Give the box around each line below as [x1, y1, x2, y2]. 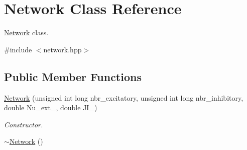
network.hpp [43, 44, 82, 54]
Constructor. [4, 119, 43, 129]
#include [4, 44, 32, 54]
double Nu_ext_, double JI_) [4, 102, 97, 113]
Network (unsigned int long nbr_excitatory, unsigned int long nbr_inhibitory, [4, 92, 243, 103]
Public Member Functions [4, 68, 142, 84]
